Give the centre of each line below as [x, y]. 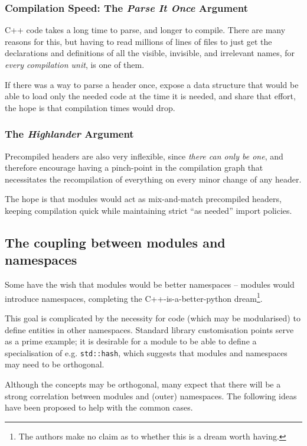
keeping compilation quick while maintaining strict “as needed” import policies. [148, 210]
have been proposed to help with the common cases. [99, 407]
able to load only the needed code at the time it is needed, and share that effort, [150, 96]
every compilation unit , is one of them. [75, 64]
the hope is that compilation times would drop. [90, 107]
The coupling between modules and [115, 242]
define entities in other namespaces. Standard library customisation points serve [149, 329]
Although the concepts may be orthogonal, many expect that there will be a [143, 384]
